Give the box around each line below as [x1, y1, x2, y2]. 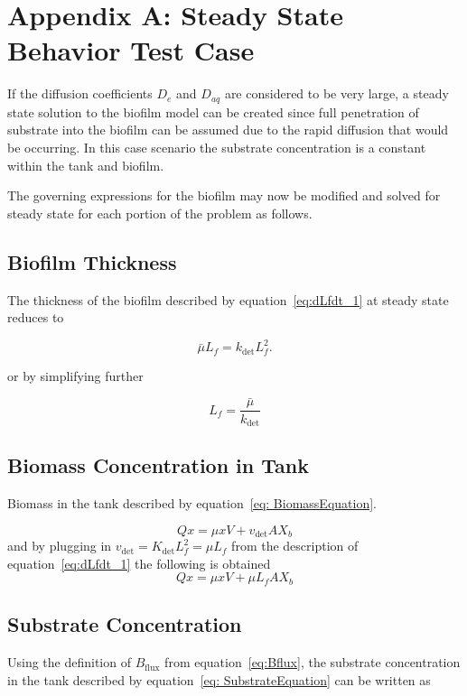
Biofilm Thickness [7, 247, 177, 275]
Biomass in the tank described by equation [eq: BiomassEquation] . [7, 494, 377, 513]
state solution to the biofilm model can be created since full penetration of [7, 102, 419, 121]
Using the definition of [7, 653, 131, 672]
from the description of [231, 536, 359, 555]
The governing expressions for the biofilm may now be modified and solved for [7, 186, 441, 205]
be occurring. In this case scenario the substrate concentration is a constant [7, 137, 426, 156]
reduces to [7, 308, 64, 327]
